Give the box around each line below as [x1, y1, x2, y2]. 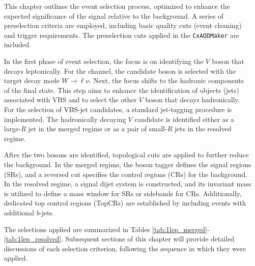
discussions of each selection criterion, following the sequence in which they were [4, 243, 246, 253]
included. [4, 39, 31, 50]
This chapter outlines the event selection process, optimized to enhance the [4, 1, 230, 11]
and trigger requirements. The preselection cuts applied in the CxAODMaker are [4, 30, 239, 40]
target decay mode [4, 75, 60, 86]
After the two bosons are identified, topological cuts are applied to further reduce [4, 149, 249, 160]
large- [4, 123, 21, 134]
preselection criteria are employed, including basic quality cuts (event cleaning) [4, 20, 242, 30]
